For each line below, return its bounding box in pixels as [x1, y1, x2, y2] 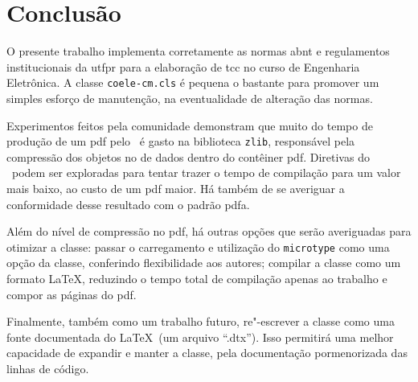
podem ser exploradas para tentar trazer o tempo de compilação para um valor [11, 164, 401, 181]
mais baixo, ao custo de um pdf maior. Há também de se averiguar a [6, 180, 345, 196]
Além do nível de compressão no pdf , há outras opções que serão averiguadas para [6, 223, 412, 240]
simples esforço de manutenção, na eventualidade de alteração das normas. [6, 89, 373, 106]
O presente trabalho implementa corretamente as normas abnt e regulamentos [6, 43, 390, 60]
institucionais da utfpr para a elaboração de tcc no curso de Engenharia [6, 58, 360, 75]
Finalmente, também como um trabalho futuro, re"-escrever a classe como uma [6, 313, 395, 330]
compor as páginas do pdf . [6, 285, 137, 302]
